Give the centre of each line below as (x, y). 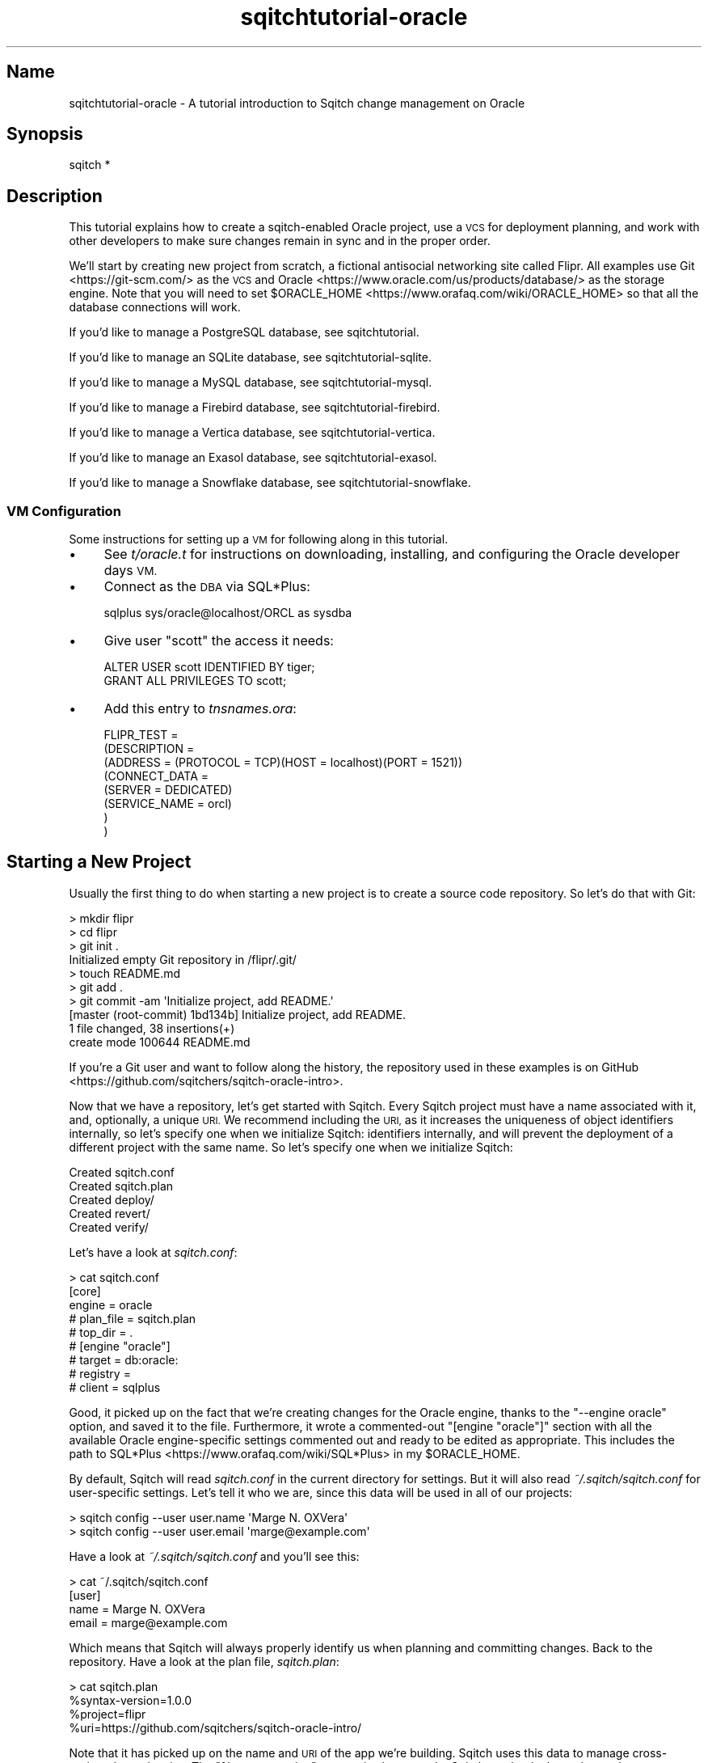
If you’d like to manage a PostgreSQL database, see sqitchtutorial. (244, 332)
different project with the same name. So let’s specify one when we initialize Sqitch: (291, 1147)
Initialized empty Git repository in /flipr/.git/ (183, 959)
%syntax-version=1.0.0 (131, 1700)
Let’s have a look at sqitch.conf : (153, 1252)
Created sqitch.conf (122, 1172)
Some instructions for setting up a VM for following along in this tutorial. (259, 539)
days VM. (131, 571)
